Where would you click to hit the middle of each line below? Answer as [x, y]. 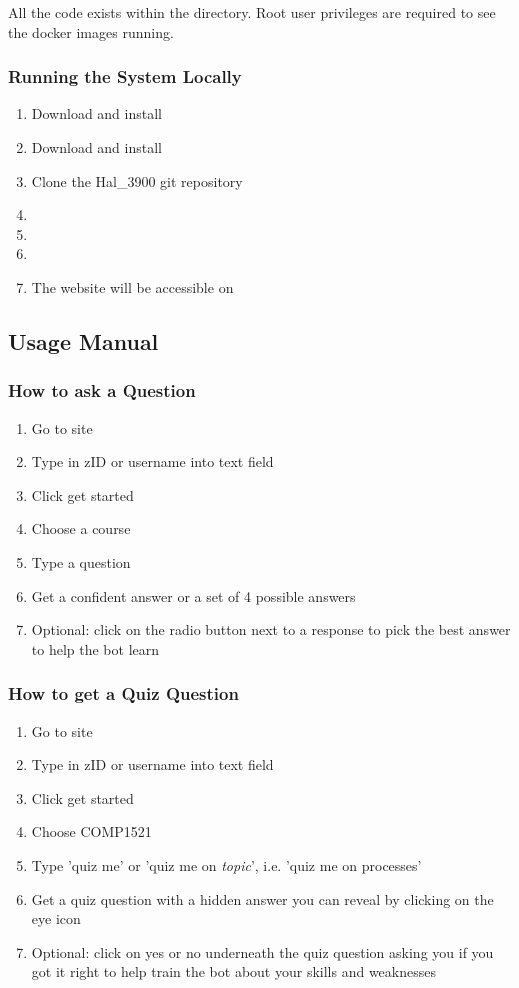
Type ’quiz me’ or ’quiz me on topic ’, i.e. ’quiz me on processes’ [226, 864]
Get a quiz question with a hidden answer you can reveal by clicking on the [262, 898]
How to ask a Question [102, 390]
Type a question [81, 561]
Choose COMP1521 [91, 831]
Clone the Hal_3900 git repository [137, 180]
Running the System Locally [125, 76]
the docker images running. [91, 31]
